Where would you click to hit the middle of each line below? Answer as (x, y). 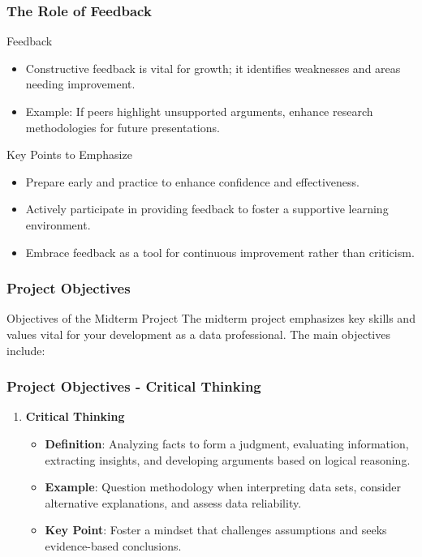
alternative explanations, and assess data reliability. (173, 502)
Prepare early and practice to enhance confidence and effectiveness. (192, 181)
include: (26, 350)
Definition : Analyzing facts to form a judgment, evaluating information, (227, 443)
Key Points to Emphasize (69, 154)
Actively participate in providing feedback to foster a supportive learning (207, 209)
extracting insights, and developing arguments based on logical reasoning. (228, 459)
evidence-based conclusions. (113, 545)
